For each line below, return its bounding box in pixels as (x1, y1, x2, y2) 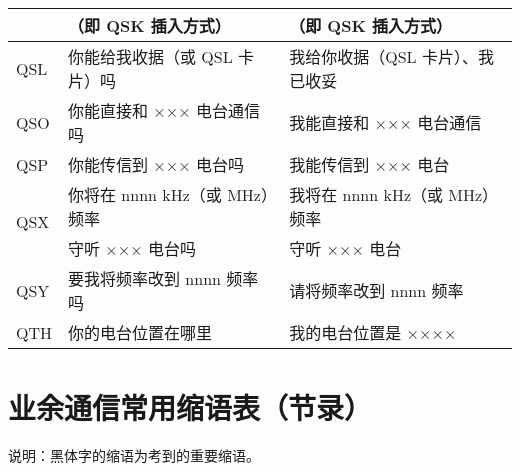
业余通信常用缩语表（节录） (8, 387, 373, 428)
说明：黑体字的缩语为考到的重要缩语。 (8, 445, 260, 466)
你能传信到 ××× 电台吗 (68, 153, 245, 176)
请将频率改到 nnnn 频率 (289, 279, 464, 302)
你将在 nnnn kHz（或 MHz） (68, 183, 269, 206)
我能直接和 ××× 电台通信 (289, 111, 482, 134)
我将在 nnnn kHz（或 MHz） (289, 183, 499, 206)
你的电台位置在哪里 (68, 321, 213, 344)
